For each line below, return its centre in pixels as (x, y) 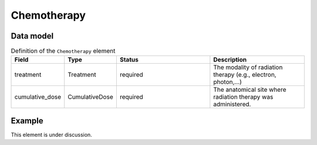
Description (230, 60)
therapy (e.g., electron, (245, 75)
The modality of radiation (248, 67)
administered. (232, 104)
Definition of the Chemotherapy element (63, 51)
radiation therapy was (243, 97)
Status (129, 60)
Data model (32, 36)
